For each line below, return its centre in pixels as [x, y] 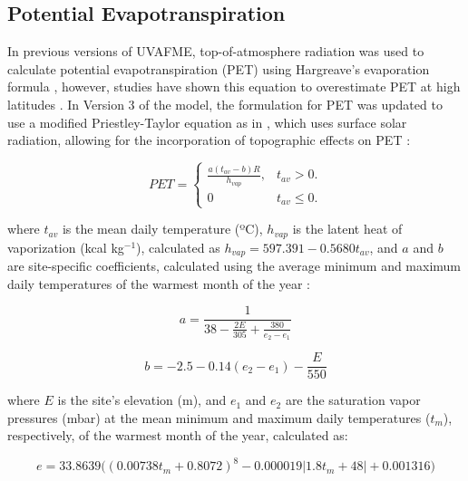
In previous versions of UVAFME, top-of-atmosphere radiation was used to [216, 51]
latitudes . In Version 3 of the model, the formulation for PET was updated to [225, 104]
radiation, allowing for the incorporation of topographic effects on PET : [209, 140]
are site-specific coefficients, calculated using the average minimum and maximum [234, 266]
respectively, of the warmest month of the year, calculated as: [178, 435]
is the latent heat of [347, 229]
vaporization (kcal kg [66, 247]
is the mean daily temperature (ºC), [162, 229]
